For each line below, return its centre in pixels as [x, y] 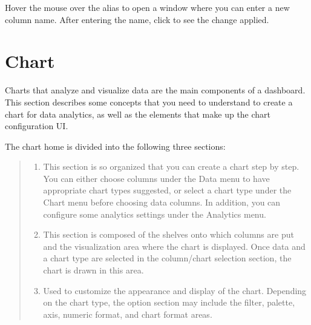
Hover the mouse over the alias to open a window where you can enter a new [147, 7]
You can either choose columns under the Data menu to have [156, 178]
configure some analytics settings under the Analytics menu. [155, 214]
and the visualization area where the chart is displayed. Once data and [174, 246]
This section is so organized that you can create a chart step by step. [171, 166]
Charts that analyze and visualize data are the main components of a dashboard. [155, 90]
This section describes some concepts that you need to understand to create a [149, 102]
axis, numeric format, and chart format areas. [128, 314]
